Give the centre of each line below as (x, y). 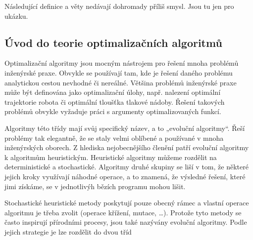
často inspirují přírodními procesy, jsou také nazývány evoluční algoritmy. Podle (126, 222)
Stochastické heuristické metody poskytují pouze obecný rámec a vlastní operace (127, 203)
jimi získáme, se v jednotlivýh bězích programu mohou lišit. (95, 186)
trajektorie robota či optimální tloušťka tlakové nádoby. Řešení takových (115, 101)
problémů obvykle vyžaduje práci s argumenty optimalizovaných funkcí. (113, 111)
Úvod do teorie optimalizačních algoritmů (113, 42)
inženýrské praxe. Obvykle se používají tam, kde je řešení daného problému (119, 72)
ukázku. (16, 16)
